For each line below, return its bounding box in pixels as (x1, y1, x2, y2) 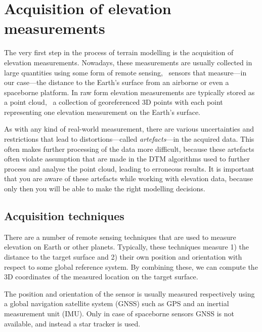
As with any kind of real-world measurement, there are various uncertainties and (4, 123, 254, 134)
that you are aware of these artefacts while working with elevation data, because (4, 173, 253, 184)
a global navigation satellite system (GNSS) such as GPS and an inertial (4, 298, 229, 309)
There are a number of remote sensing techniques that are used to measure (4, 231, 236, 242)
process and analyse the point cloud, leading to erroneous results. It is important (4, 163, 255, 174)
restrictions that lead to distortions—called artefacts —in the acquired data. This (4, 134, 254, 144)
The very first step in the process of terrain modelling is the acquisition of (4, 47, 234, 58)
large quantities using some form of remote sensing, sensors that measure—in (4, 67, 247, 77)
